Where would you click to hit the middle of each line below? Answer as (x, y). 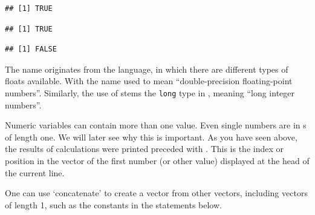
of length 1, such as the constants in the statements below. (113, 204)
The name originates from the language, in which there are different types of (147, 69)
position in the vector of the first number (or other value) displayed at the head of (157, 160)
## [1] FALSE (31, 49)
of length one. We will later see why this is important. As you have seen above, (151, 137)
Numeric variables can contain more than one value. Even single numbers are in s (156, 125)
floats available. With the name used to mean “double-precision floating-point (149, 81)
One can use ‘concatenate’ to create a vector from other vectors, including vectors (156, 193)
